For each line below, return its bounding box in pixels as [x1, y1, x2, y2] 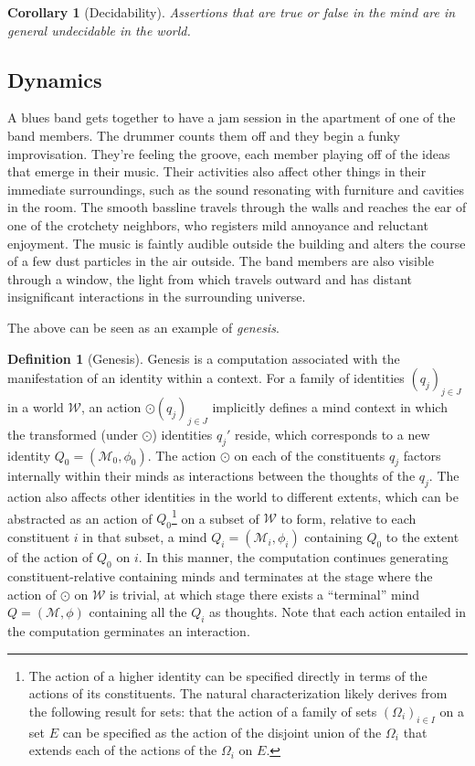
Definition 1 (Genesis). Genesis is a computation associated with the [7, 348, 400, 367]
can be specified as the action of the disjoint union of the [62, 722, 382, 741]
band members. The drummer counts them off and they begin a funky [7, 125, 400, 144]
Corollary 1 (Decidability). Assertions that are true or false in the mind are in [7, 3, 456, 21]
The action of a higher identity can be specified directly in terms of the [28, 665, 427, 685]
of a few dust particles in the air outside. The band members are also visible [7, 251, 434, 271]
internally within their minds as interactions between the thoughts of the [7, 466, 416, 485]
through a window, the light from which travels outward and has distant [7, 269, 412, 288]
